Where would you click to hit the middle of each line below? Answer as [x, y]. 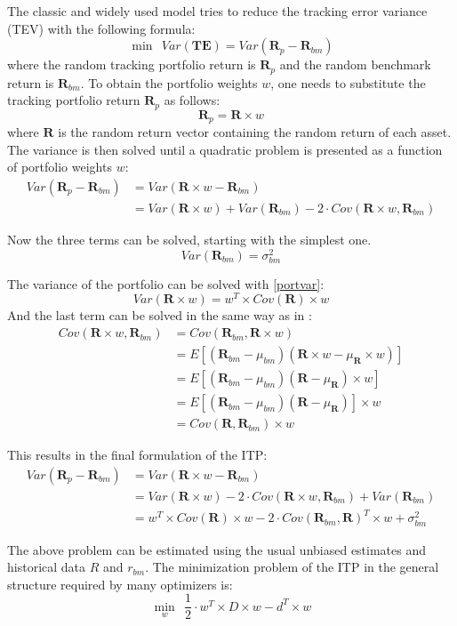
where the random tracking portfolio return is [132, 64]
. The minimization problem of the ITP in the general [292, 567]
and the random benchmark [355, 64]
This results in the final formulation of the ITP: [137, 455]
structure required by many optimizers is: [120, 584]
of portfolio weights [60, 167]
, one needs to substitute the [348, 82]
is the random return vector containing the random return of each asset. [255, 132]
